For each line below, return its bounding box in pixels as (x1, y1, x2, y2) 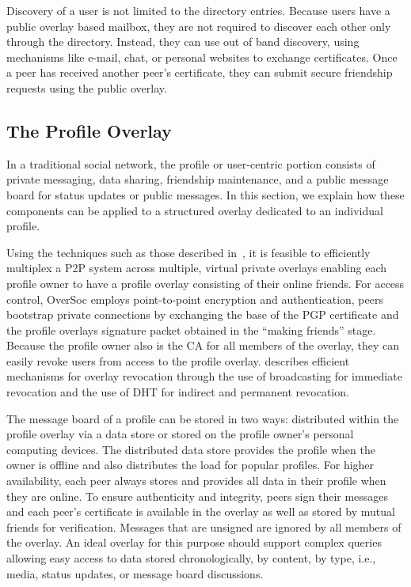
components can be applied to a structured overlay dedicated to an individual (6, 202, 383, 218)
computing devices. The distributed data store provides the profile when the (6, 441, 375, 457)
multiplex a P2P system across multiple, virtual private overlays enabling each (6, 259, 387, 276)
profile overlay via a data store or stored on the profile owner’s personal (6, 426, 354, 442)
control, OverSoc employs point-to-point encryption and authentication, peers (6, 290, 383, 307)
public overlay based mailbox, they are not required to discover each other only (6, 17, 391, 34)
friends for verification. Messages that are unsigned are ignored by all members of (6, 518, 401, 535)
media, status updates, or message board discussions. (6, 565, 264, 581)
